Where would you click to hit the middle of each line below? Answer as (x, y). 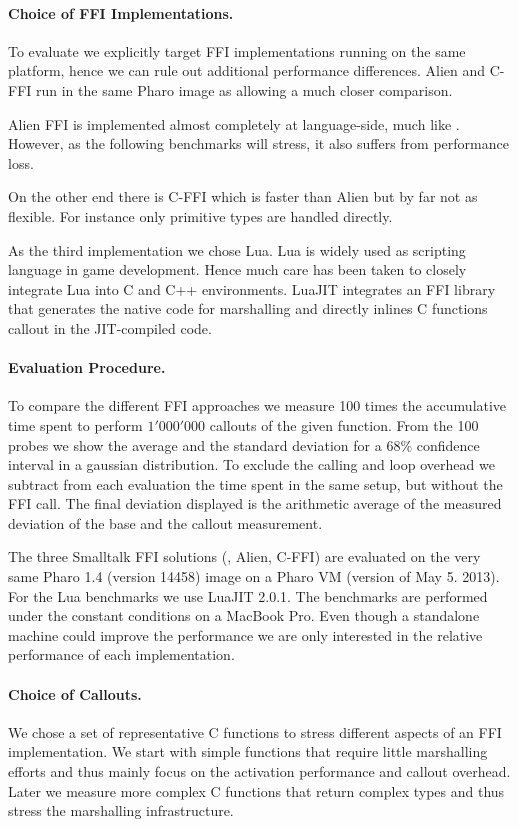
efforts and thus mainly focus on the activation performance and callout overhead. (259, 771)
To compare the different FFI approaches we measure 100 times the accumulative (257, 405)
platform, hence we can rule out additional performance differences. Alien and (247, 70)
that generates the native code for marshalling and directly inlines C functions (248, 308)
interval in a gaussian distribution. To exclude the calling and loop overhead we (251, 464)
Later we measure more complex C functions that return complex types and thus (256, 790)
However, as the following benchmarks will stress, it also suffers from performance (258, 143)
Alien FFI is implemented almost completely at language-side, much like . (234, 123)
